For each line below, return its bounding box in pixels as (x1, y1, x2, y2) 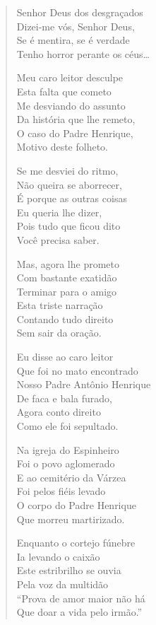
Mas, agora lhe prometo (16, 256, 120, 271)
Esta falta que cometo (16, 83, 112, 98)
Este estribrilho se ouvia (16, 563, 121, 578)
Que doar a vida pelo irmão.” (16, 604, 143, 619)
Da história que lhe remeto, (16, 112, 136, 127)
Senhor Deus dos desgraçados (16, 5, 143, 19)
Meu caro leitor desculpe (16, 70, 124, 85)
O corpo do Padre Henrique (16, 498, 136, 512)
